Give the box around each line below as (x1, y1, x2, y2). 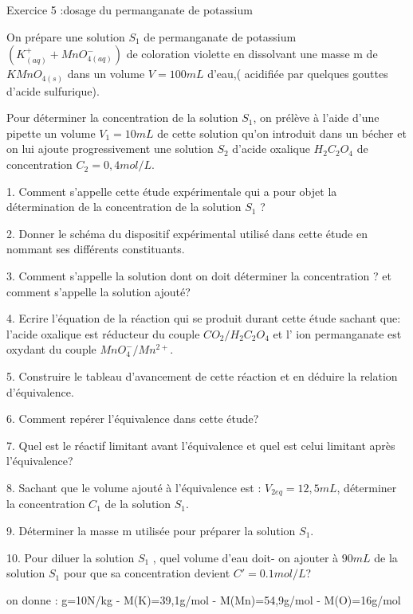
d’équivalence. (6, 383, 74, 400)
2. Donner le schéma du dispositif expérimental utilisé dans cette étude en (6, 225, 368, 241)
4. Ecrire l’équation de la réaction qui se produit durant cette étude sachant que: (6, 310, 401, 327)
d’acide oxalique (232, 140, 310, 157)
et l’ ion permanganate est (273, 325, 402, 342)
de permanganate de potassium (144, 28, 297, 45)
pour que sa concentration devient (63, 565, 230, 581)
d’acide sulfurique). (6, 82, 100, 99)
